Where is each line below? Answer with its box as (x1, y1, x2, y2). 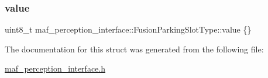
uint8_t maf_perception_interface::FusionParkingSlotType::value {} (5, 23, 252, 36)
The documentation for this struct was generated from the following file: (5, 42, 264, 55)
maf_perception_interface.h (5, 62, 105, 75)
